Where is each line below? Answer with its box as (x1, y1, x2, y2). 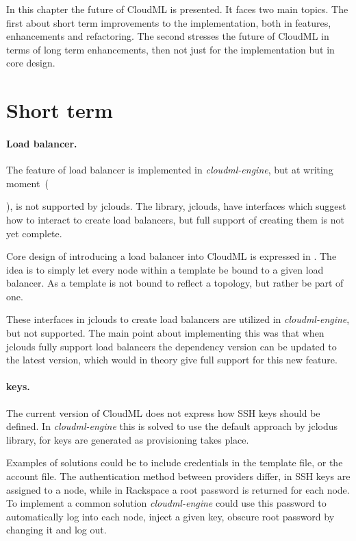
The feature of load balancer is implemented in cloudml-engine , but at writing (6, 163, 333, 177)
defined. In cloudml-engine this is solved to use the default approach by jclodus (6, 419, 338, 433)
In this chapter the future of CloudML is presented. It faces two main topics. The (6, 2, 348, 16)
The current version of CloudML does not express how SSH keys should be (6, 405, 320, 420)
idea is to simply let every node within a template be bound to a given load (6, 262, 324, 276)
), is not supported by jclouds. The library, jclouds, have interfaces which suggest (6, 199, 346, 213)
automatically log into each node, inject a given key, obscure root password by (6, 509, 335, 523)
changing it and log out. (6, 522, 107, 537)
